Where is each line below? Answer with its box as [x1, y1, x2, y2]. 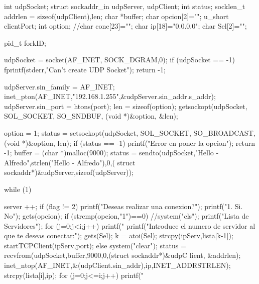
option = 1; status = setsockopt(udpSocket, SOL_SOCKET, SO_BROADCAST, [4, 127, 255, 138]
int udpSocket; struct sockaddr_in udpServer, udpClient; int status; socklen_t [4, 1, 245, 11]
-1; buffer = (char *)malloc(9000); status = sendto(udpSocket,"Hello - [4, 147, 219, 158]
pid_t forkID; [4, 37, 46, 48]
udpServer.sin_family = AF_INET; [4, 81, 115, 91]
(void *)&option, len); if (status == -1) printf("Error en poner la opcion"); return [4, 137, 255, 148]
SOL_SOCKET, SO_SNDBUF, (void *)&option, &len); [4, 111, 178, 121]
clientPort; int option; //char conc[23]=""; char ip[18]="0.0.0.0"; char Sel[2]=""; [4, 21, 247, 31]
